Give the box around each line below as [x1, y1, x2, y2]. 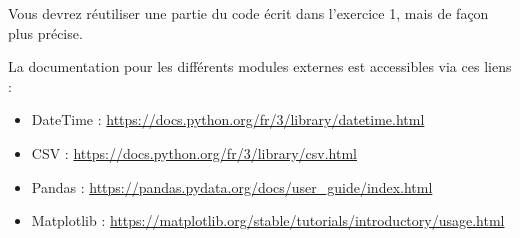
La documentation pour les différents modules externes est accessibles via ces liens [8, 56, 512, 77]
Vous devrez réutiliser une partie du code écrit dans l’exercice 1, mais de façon [8, 3, 489, 23]
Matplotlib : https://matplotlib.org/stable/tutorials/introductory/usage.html [31, 210, 505, 231]
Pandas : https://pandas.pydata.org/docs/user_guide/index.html [31, 176, 433, 197]
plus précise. [8, 22, 83, 43]
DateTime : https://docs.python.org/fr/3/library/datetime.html [31, 109, 425, 130]
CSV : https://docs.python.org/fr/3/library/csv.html [31, 142, 357, 163]
